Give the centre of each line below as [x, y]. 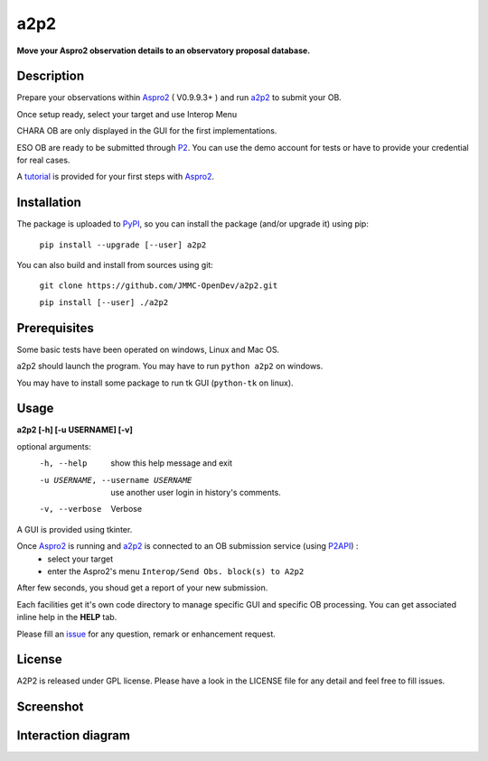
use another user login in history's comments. [196, 493]
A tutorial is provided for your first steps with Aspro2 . [116, 177]
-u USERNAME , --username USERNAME [116, 480]
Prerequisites [55, 328]
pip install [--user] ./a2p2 [104, 302]
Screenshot [50, 707]
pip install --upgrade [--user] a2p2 [123, 245]
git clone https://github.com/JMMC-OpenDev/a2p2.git [159, 286]
